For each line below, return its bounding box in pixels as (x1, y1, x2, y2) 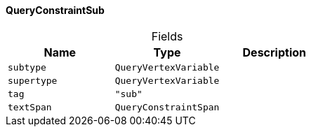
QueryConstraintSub (6, 4, 105, 16)
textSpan (8, 101, 52, 112)
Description (242, 45, 306, 59)
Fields (151, 29, 183, 43)
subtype (8, 61, 46, 73)
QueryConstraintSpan (114, 101, 220, 112)
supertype (8, 75, 58, 86)
